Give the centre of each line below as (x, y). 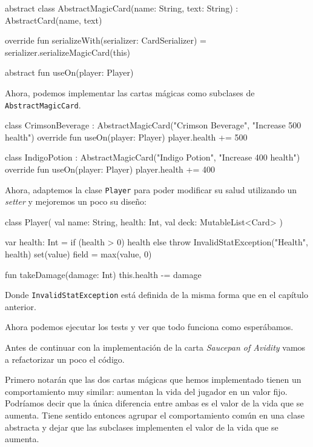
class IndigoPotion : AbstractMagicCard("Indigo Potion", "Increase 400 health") (153, 157)
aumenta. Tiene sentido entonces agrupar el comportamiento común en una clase (155, 415)
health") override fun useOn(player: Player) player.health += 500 (126, 137)
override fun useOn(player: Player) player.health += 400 (110, 169)
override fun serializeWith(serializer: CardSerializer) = (106, 40)
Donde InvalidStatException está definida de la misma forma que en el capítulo (156, 295)
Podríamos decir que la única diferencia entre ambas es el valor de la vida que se (154, 403)
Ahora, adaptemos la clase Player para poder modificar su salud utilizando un (151, 189)
